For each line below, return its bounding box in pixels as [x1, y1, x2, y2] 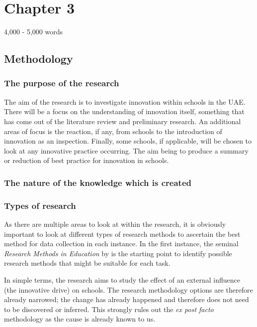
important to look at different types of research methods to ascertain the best [4, 228, 241, 239]
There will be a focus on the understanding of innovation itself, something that [4, 106, 245, 117]
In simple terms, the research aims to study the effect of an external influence [4, 274, 240, 285]
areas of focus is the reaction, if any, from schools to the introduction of [4, 126, 222, 136]
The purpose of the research [4, 77, 119, 89]
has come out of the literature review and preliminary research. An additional [4, 116, 241, 126]
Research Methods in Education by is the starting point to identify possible [4, 248, 232, 258]
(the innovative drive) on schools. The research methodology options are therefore [4, 284, 253, 295]
